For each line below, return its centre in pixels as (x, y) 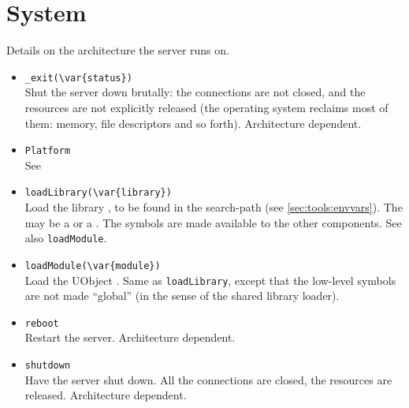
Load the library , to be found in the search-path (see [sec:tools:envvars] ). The (214, 207)
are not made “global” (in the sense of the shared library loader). (182, 296)
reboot (42, 323)
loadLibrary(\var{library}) (98, 193)
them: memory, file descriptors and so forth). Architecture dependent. (193, 123)
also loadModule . (66, 238)
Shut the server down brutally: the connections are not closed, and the (195, 92)
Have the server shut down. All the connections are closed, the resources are (208, 379)
